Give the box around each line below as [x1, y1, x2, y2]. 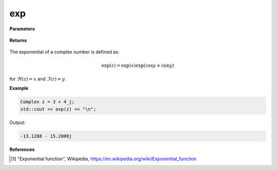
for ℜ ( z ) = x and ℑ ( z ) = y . [9, 75, 67, 82]
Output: [9, 119, 26, 125]
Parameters [9, 26, 35, 32]
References [9, 146, 35, 153]
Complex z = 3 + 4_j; [20, 99, 75, 105]
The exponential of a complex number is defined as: [9, 49, 120, 55]
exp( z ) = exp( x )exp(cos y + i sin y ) [101, 62, 174, 68]
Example [9, 85, 29, 91]
